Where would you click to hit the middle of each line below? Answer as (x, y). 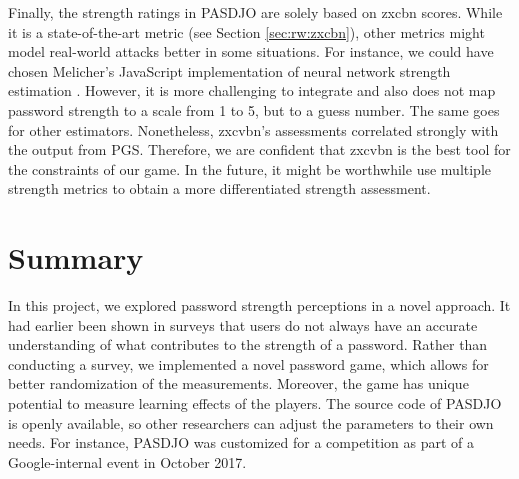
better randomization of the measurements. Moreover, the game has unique (238, 383)
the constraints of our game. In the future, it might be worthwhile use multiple (249, 168)
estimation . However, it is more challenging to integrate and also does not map (252, 90)
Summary (76, 257)
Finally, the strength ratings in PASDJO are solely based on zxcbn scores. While (255, 12)
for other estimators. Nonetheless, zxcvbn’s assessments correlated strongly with (253, 129)
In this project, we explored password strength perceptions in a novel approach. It (259, 305)
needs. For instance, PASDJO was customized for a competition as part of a (241, 442)
